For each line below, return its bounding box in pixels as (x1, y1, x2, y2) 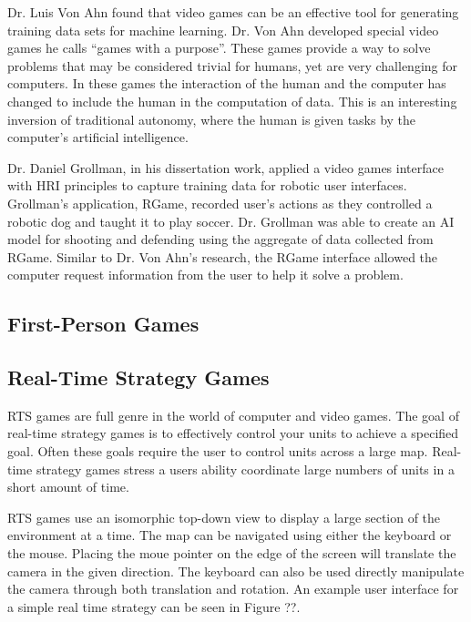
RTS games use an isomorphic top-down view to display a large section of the (7, 507, 441, 526)
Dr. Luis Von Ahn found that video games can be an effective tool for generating (7, 3, 459, 21)
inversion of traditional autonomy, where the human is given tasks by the (7, 109, 416, 128)
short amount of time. (7, 477, 129, 496)
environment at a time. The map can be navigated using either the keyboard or (7, 525, 452, 545)
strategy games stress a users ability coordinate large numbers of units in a (36, 459, 455, 478)
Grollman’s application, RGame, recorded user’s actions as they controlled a (7, 193, 433, 212)
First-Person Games (7, 310, 200, 338)
